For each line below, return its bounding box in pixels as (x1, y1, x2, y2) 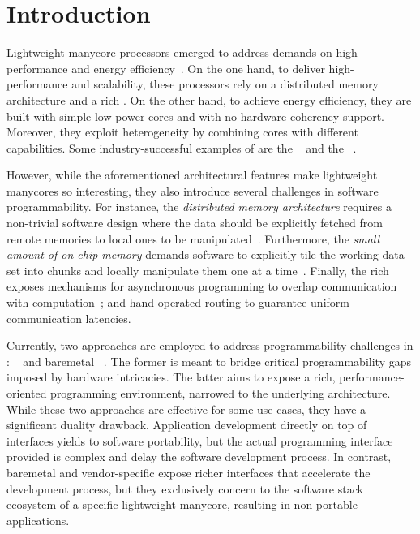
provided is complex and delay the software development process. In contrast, (6, 448, 392, 465)
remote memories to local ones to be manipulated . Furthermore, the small (6, 230, 380, 247)
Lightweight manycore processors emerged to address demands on (6, 44, 332, 61)
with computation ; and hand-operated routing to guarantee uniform (6, 294, 349, 311)
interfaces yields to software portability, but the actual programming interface (6, 432, 393, 449)
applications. (6, 511, 70, 528)
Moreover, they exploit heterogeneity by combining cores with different (6, 123, 358, 140)
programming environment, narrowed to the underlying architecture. (50, 385, 391, 401)
